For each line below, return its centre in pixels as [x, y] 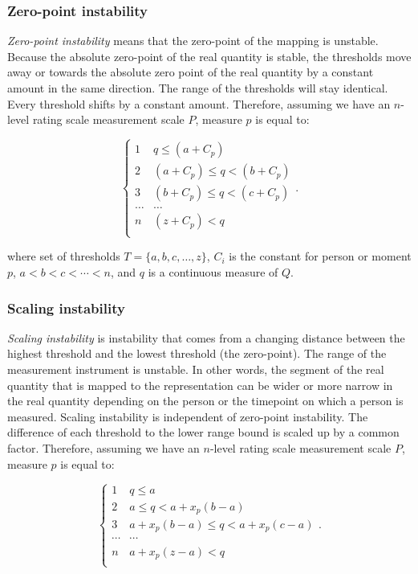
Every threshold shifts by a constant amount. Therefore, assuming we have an [199, 103]
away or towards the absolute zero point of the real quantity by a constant [191, 72]
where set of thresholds [64, 256]
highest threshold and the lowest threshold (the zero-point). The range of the [197, 353]
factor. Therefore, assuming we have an [103, 448]
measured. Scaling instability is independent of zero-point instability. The [188, 416]
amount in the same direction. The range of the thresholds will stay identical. [198, 88]
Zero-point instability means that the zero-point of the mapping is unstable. [193, 41]
